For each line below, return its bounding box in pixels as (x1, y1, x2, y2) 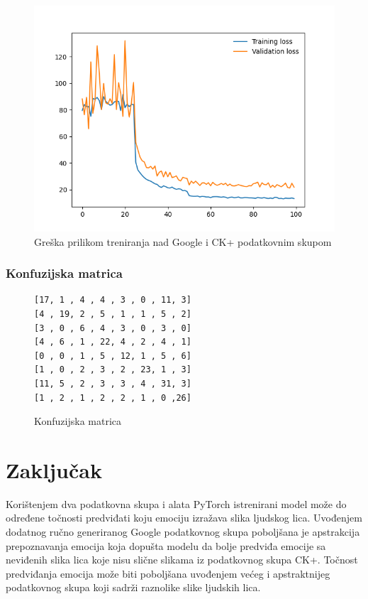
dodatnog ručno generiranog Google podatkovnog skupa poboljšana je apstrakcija (6, 524, 360, 539)
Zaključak (6, 455, 102, 484)
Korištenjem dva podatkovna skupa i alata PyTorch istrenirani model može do (6, 496, 347, 511)
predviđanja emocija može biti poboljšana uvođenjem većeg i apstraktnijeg (6, 566, 330, 581)
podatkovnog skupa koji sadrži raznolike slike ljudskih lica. (6, 580, 261, 595)
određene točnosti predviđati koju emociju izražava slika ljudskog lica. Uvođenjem (6, 510, 362, 525)
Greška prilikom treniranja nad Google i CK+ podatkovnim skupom (34, 234, 332, 249)
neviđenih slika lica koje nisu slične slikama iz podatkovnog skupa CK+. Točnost (6, 552, 358, 567)
